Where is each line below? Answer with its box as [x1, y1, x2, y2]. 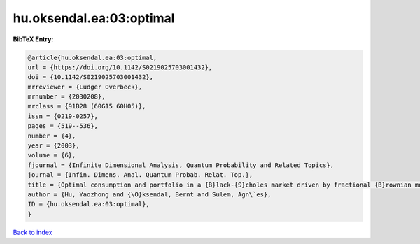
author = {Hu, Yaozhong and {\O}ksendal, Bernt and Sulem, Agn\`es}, [27, 191, 272, 199]
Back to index [13, 228, 52, 236]
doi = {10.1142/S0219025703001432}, [27, 73, 154, 81]
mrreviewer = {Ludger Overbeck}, [27, 82, 143, 91]
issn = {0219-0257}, [27, 112, 98, 120]
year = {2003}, [27, 142, 80, 150]
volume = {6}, [27, 151, 76, 159]
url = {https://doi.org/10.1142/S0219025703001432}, [27, 63, 213, 71]
